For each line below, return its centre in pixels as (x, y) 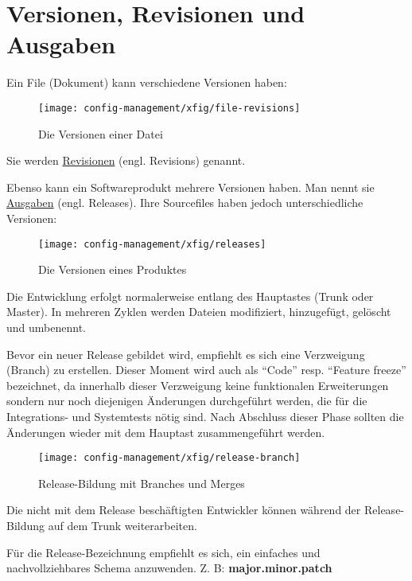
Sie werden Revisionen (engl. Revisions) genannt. (126, 160)
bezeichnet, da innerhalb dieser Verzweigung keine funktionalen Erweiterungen (198, 385)
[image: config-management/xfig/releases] (152, 244)
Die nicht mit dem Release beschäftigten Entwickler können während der (184, 510)
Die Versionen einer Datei (101, 133)
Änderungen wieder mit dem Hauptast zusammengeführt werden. (166, 432)
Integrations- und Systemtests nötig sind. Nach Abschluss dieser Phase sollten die (205, 416)
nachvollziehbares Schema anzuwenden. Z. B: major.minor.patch (169, 568)
